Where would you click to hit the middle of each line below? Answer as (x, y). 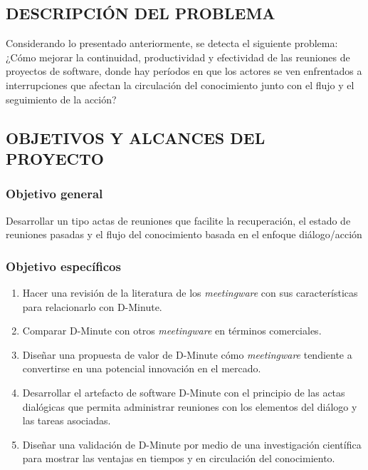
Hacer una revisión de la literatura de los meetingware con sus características (190, 292)
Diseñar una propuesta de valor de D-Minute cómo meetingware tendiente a (187, 354)
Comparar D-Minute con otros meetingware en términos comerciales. (172, 331)
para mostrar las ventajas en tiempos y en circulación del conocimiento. (179, 458)
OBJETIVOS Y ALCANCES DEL (136, 137)
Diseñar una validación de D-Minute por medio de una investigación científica (192, 444)
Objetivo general (54, 194)
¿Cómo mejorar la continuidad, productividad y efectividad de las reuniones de (178, 57)
